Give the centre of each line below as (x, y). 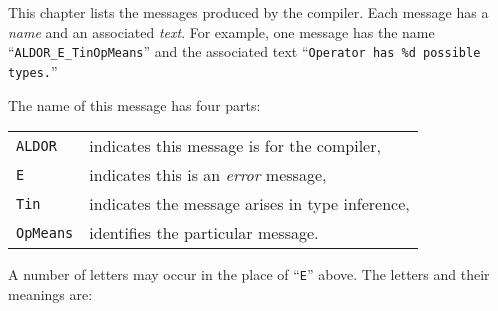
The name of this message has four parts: (134, 104)
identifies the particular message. (204, 233)
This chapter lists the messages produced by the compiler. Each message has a (248, 12)
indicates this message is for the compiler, (235, 146)
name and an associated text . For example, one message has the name (221, 31)
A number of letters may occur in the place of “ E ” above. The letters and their (249, 274)
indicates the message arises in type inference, (249, 204)
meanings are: (50, 293)
